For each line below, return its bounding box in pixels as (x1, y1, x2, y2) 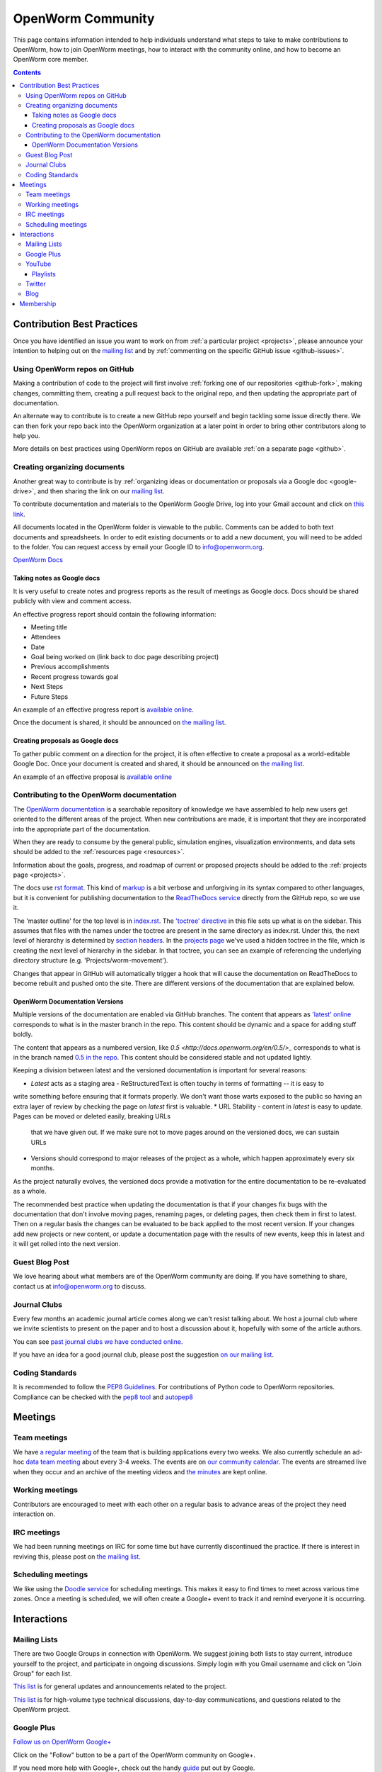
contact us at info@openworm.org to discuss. (13, 1282, 146, 1290)
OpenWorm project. (13, 1705, 71, 1714)
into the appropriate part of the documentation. (13, 824, 151, 833)
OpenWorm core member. (13, 55, 88, 64)
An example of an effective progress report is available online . (13, 705, 194, 714)
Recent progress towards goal (30, 672, 119, 680)
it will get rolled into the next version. (13, 1240, 121, 1248)
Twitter (25, 279, 46, 288)
